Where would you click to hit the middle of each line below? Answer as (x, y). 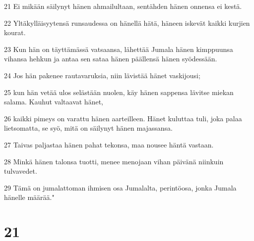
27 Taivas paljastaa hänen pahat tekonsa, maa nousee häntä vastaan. (109, 144)
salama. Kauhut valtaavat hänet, (54, 102)
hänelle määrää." (29, 197)
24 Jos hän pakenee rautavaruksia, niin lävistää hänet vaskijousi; (102, 75)
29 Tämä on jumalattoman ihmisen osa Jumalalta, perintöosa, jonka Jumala (120, 187)
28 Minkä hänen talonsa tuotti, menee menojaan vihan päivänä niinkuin (114, 161)
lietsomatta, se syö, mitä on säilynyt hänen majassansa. (89, 128)
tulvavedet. (21, 171)
